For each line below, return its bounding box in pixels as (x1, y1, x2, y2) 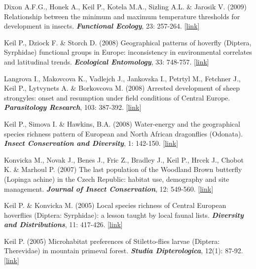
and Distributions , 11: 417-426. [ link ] (4, 219, 123, 230)
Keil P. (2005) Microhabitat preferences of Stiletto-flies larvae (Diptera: (4, 235, 220, 246)
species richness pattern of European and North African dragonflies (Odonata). (4, 128, 243, 138)
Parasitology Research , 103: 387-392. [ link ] (4, 102, 142, 112)
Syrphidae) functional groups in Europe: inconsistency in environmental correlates (4, 47, 252, 57)
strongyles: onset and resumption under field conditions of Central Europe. (4, 92, 230, 102)
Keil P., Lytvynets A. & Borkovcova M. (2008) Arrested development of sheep (4, 83, 240, 93)
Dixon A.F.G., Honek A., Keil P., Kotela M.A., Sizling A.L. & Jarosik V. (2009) (4, 1, 247, 11)
